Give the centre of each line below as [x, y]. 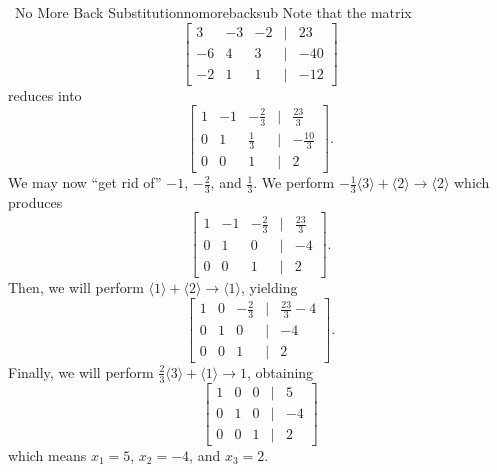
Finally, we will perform [81, 371]
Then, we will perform [76, 286]
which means [47, 454]
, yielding [269, 286]
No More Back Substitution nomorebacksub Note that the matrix [213, 12]
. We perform [294, 182]
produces [35, 201]
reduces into [45, 94]
